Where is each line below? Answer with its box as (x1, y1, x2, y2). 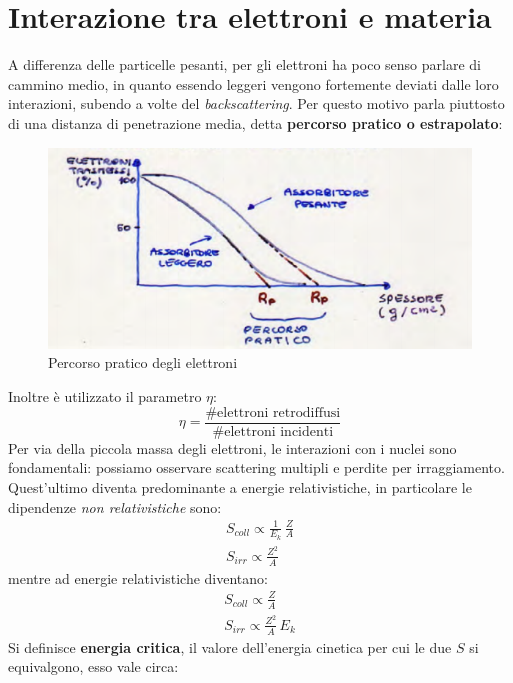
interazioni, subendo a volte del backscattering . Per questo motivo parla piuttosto (8, 93, 505, 114)
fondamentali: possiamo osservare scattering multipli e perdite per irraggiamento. (8, 457, 505, 478)
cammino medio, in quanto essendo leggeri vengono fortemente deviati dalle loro (8, 73, 499, 94)
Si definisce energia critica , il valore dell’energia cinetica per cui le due (8, 636, 452, 657)
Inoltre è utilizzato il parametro (8, 386, 202, 407)
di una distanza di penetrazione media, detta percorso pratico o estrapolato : (8, 112, 503, 133)
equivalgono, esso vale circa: (8, 656, 179, 677)
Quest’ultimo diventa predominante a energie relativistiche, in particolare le (8, 476, 472, 497)
